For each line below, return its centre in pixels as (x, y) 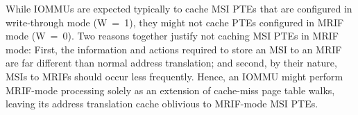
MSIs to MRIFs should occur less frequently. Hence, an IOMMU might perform (174, 76)
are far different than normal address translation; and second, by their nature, (171, 63)
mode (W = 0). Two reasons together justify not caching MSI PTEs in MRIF (172, 36)
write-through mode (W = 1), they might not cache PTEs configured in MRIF (175, 22)
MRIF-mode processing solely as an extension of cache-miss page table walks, (170, 90)
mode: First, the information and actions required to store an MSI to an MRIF (174, 49)
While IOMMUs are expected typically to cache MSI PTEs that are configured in (179, 8)
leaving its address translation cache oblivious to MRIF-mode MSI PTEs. (162, 104)
